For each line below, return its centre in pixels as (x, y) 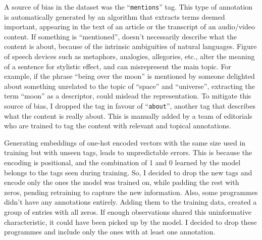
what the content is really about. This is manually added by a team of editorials (128, 115)
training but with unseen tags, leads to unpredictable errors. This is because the (128, 152)
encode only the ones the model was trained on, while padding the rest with (122, 182)
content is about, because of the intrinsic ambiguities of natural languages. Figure (130, 46)
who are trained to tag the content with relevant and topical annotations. (118, 126)
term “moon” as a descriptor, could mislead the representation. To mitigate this (128, 96)
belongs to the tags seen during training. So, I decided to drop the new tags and (128, 172)
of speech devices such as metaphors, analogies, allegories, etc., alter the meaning (129, 56)
